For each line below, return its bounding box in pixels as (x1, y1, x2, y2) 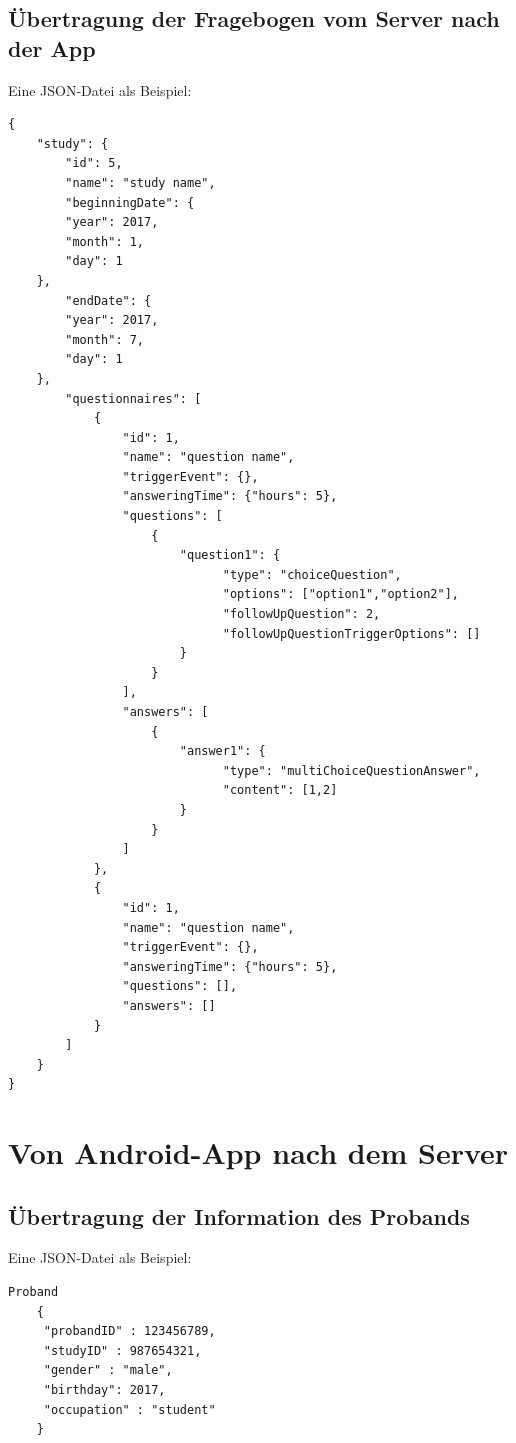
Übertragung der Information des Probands (8, 1200, 470, 1231)
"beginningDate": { (65, 195, 195, 210)
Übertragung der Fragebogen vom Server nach (8, 3, 500, 34)
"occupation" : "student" (43, 1402, 216, 1417)
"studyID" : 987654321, (43, 1343, 202, 1358)
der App (8, 32, 96, 63)
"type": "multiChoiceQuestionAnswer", (222, 763, 481, 778)
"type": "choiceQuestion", (222, 567, 402, 582)
